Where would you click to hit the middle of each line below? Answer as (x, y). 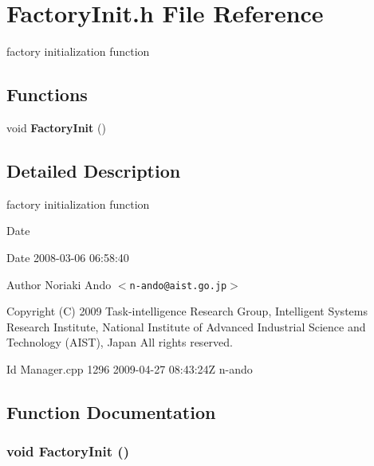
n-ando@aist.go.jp (178, 286)
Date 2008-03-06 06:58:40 (68, 257)
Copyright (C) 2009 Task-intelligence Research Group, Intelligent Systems (187, 311)
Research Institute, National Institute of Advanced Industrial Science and (186, 326)
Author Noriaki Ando (59, 284)
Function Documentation (111, 411)
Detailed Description (94, 170)
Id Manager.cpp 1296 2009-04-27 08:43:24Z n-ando (130, 368)
